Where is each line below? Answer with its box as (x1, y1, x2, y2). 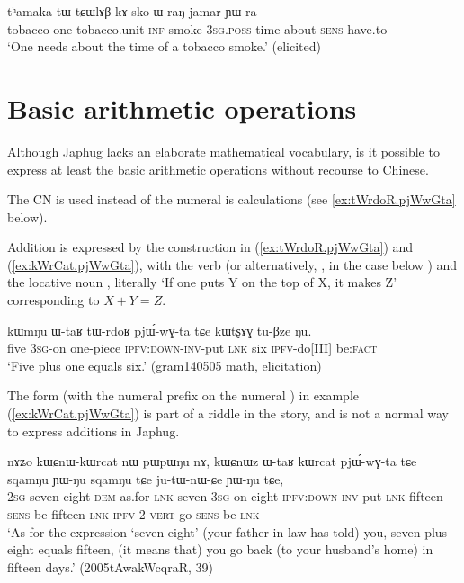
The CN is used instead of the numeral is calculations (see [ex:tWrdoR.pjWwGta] (7, 190, 456, 209)
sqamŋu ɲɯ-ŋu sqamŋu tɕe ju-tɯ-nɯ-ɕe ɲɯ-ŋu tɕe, (7, 469, 284, 488)
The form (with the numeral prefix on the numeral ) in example (7, 386, 359, 405)
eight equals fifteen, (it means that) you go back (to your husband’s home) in (7, 540, 433, 559)
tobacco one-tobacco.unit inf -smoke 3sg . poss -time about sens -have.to (7, 19, 388, 38)
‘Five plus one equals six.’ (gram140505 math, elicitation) (7, 355, 322, 374)
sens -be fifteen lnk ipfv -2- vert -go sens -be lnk (7, 505, 260, 523)
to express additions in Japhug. (7, 421, 180, 440)
